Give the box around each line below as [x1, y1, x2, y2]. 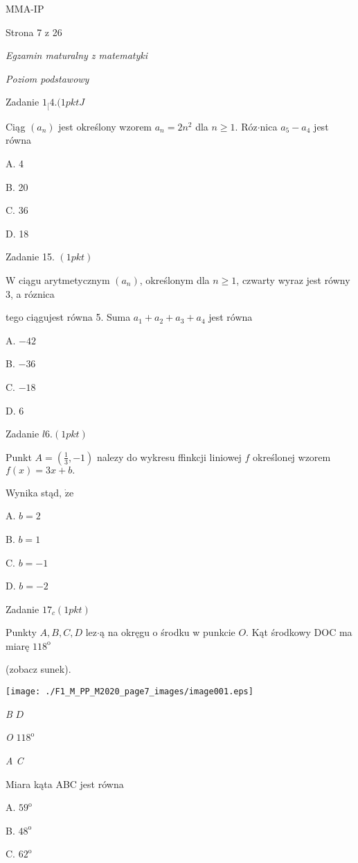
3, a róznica [6, 286, 55, 301]
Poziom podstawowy [6, 71, 89, 85]
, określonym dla [139, 272, 210, 287]
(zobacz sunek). [6, 662, 71, 676]
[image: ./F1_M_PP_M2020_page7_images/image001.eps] [6, 687, 253, 697]
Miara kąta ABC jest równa [6, 776, 124, 791]
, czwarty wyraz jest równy [236, 272, 350, 287]
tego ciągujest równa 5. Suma [6, 310, 131, 324]
